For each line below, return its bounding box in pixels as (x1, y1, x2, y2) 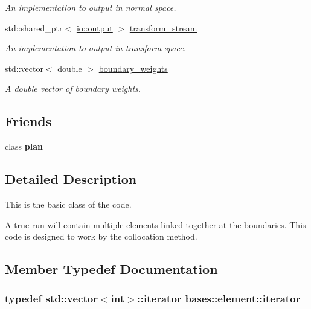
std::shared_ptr (5, 21, 63, 34)
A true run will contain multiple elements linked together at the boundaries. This (5, 218, 306, 231)
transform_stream (129, 21, 197, 34)
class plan (5, 140, 43, 153)
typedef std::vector (5, 291, 98, 306)
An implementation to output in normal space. (5, 1, 176, 13)
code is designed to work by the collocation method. (5, 230, 197, 243)
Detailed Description (5, 170, 137, 188)
